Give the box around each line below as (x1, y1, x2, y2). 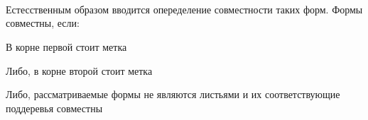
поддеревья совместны (6, 100, 103, 115)
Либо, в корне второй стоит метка (6, 63, 153, 78)
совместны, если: (6, 16, 80, 30)
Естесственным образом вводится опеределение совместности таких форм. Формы (6, 1, 363, 16)
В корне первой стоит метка (6, 39, 127, 54)
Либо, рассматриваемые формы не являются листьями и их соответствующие (6, 87, 340, 102)
